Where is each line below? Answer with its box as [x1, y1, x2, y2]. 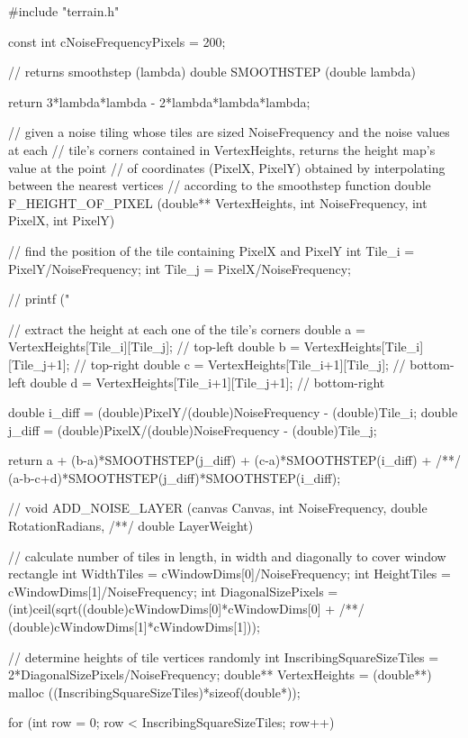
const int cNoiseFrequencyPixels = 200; [8, 32, 226, 50]
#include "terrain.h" [8, 2, 120, 20]
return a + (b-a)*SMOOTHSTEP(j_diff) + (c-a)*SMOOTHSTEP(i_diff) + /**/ [8, 451, 461, 469]
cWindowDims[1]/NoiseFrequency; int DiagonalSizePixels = [8, 581, 338, 600]
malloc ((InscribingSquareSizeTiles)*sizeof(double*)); [8, 682, 301, 701]
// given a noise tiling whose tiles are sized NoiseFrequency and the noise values [8, 123, 450, 141]
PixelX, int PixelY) [8, 211, 115, 230]
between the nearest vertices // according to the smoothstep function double [8, 176, 431, 195]
